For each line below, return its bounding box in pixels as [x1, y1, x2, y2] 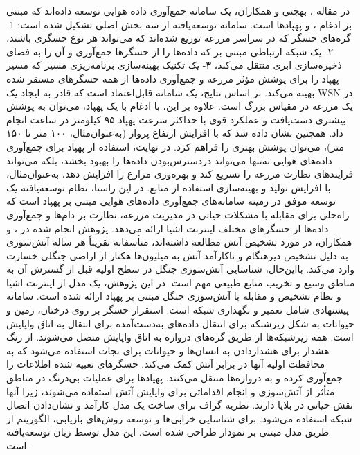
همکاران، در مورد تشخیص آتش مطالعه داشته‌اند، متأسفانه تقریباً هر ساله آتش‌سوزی [6, 234, 352, 249]
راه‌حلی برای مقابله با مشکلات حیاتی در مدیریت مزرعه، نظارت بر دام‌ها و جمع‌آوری [6, 207, 350, 221]
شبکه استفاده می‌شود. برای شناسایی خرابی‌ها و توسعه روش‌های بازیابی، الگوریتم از [6, 411, 352, 425]
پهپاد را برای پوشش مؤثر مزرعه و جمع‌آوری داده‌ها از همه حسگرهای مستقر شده [6, 71, 339, 85]
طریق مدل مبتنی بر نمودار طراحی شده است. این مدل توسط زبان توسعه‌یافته [6, 424, 330, 439]
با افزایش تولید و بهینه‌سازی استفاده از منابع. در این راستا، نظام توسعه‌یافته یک [6, 180, 331, 194]
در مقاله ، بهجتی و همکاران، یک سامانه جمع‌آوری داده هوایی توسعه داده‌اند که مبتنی [6, 3, 350, 17]
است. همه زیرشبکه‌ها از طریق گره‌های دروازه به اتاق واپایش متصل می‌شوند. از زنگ [6, 329, 354, 344]
